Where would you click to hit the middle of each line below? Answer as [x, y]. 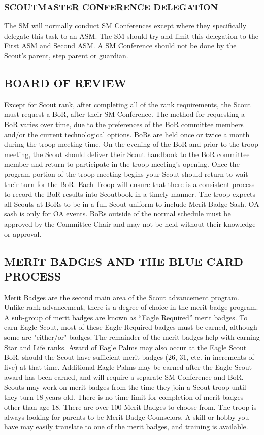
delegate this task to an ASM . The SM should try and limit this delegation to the [131, 35]
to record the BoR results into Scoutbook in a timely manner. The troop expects [130, 194]
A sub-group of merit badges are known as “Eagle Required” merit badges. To [126, 317]
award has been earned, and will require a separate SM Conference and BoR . [124, 377]
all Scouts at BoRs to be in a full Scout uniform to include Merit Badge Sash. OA [132, 204]
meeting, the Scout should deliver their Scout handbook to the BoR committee [127, 154]
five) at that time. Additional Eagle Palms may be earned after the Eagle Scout [128, 367]
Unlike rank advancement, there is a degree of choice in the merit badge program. [131, 307]
